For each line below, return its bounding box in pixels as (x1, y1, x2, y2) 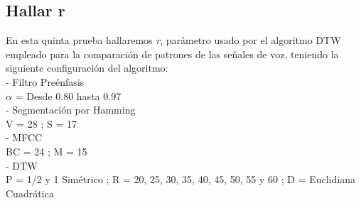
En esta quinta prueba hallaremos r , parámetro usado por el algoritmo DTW (6, 33, 341, 48)
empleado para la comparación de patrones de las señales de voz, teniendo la (6, 46, 339, 61)
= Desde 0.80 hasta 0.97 (15, 88, 122, 103)
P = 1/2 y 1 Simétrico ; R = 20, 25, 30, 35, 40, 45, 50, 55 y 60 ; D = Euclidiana (6, 172, 355, 187)
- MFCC (6, 130, 43, 145)
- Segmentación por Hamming (6, 102, 136, 117)
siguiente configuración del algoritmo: (6, 60, 168, 75)
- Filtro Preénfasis (6, 74, 85, 89)
